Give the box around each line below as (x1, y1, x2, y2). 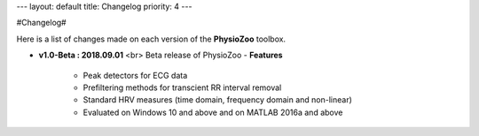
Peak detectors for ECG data (82, 70, 188, 80)
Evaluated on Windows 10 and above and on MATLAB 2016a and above (82, 107, 343, 117)
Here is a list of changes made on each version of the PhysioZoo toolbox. (16, 34, 287, 44)
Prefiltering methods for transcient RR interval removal (82, 82, 282, 93)
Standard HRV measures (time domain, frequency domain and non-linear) (82, 94, 352, 105)
